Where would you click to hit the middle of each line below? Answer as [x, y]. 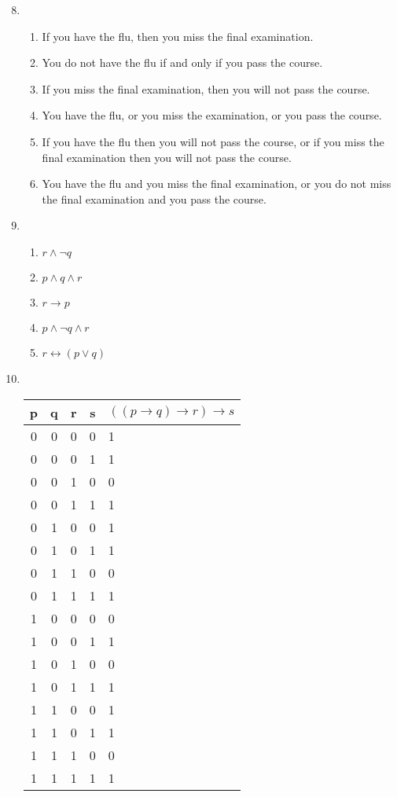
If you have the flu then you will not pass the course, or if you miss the [213, 141]
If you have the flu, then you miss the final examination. [178, 36]
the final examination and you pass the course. [154, 198]
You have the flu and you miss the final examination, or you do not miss [217, 184]
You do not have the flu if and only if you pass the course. [182, 62]
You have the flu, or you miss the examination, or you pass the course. [212, 115]
